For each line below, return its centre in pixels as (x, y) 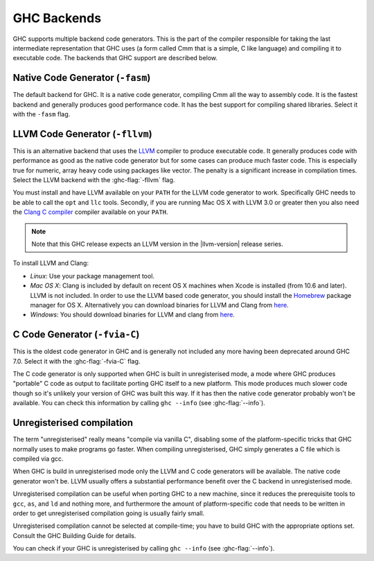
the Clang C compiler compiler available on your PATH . (91, 212)
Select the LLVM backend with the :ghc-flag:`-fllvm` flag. (94, 180)
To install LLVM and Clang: (51, 263)
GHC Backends (57, 18)
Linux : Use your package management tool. (92, 276)
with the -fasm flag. (42, 114)
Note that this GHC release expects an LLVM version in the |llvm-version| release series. (158, 244)
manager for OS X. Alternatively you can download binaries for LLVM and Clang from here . (159, 305)
